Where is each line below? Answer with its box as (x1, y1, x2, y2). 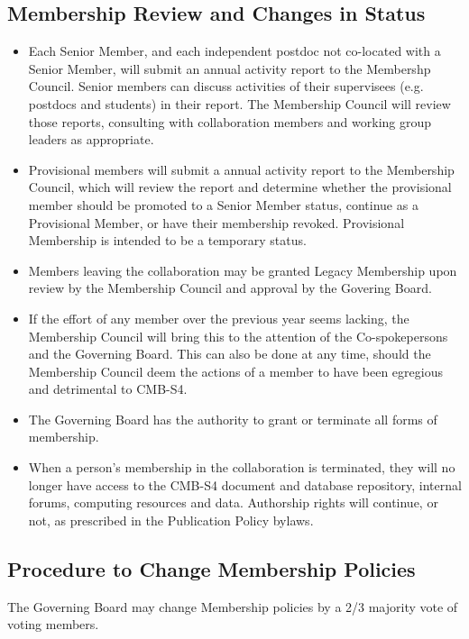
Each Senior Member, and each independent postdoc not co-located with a (28, 41, 441, 60)
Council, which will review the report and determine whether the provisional (28, 178, 452, 196)
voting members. (7, 615, 99, 634)
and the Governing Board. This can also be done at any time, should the (28, 344, 431, 363)
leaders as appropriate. (28, 130, 154, 149)
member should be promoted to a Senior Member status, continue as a (28, 195, 418, 214)
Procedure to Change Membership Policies (7, 554, 416, 582)
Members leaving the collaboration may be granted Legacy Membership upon (28, 260, 457, 279)
